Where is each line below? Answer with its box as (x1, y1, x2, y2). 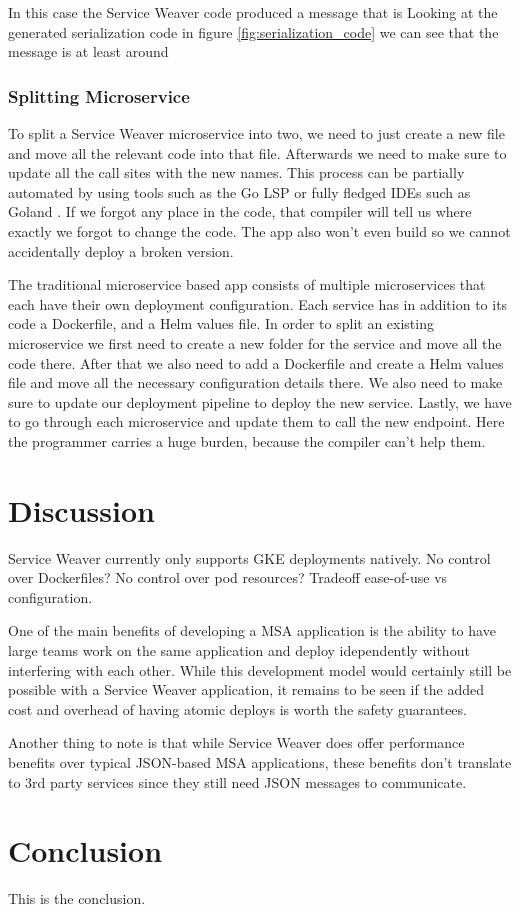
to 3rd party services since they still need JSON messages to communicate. (8, 771, 467, 792)
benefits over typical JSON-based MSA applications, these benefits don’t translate (8, 751, 512, 772)
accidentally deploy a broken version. (8, 240, 234, 261)
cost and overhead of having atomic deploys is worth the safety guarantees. (8, 698, 467, 719)
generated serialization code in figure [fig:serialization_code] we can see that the (8, 21, 499, 42)
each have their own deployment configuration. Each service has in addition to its (8, 293, 508, 314)
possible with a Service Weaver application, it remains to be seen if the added (8, 679, 485, 700)
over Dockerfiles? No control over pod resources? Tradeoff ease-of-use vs (8, 567, 448, 588)
